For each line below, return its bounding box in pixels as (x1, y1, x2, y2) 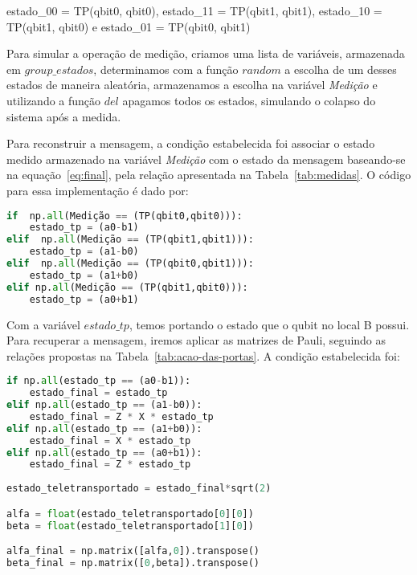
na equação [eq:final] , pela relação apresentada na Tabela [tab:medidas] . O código (6, 166, 411, 183)
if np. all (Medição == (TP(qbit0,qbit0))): (6, 210, 243, 222)
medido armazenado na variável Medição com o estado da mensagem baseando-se (6, 150, 406, 167)
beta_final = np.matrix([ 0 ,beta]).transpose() (6, 557, 260, 569)
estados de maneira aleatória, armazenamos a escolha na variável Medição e (6, 76, 378, 93)
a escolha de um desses (284, 60, 397, 77)
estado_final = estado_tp (29, 387, 168, 399)
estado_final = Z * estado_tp (29, 459, 191, 471)
